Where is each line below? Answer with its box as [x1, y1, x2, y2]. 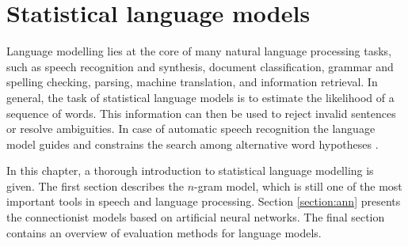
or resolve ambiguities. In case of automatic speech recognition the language [6, 120, 376, 137]
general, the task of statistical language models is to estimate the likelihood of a [6, 89, 395, 105]
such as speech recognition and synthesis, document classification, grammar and [6, 58, 394, 74]
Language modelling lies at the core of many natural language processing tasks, [6, 43, 392, 59]
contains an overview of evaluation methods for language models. [6, 224, 322, 240]
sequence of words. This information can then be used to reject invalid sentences [6, 104, 396, 121]
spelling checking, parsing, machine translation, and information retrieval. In [6, 74, 378, 90]
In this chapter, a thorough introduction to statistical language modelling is [6, 162, 374, 179]
